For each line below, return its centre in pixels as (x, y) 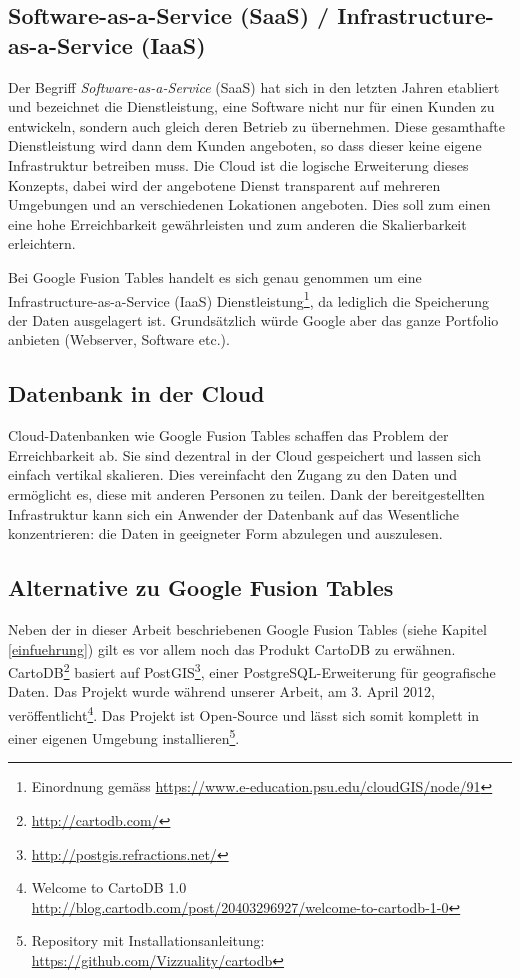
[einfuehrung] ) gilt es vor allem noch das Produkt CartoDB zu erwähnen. (232, 648)
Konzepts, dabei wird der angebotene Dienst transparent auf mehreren (224, 184)
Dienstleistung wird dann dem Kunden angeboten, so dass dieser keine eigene (245, 145)
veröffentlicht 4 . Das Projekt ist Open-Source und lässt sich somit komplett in (244, 713)
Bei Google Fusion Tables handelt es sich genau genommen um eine (215, 276)
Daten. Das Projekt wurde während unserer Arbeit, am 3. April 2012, (221, 691)
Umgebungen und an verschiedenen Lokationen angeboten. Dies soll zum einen (249, 204)
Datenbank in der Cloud (136, 393)
